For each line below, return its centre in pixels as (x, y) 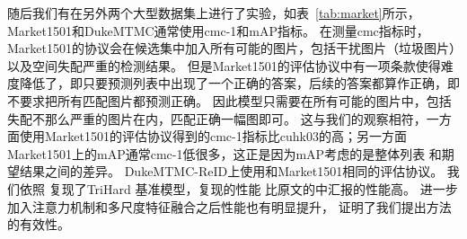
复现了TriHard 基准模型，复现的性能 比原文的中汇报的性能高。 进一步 (253, 188)
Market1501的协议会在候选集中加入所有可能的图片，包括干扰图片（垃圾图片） (231, 48)
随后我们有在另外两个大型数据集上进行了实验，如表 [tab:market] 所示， (214, 13)
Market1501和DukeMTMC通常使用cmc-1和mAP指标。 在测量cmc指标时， (218, 30)
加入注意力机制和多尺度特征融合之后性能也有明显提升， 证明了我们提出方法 (229, 206)
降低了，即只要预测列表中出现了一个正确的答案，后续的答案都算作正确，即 (239, 83)
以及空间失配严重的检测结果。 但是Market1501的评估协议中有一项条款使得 (224, 65)
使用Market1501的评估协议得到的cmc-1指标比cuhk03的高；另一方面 (213, 136)
